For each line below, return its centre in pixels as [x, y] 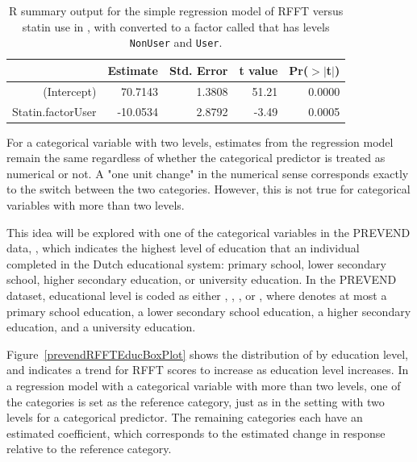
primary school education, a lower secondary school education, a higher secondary [209, 311]
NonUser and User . [176, 42]
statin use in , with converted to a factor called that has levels [176, 26]
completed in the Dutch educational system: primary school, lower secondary [196, 263]
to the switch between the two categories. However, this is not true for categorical [208, 189]
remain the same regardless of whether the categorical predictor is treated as [196, 158]
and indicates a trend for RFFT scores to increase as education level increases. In [208, 370]
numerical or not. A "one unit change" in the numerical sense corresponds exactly [208, 173]
